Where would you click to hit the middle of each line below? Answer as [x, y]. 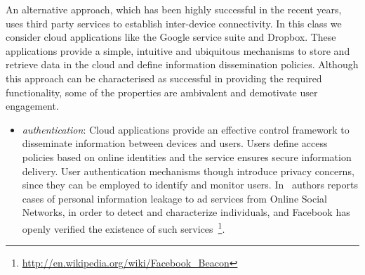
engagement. [32, 106]
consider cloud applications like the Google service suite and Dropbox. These [171, 37]
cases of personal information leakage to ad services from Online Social [174, 198]
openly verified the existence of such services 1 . [124, 227]
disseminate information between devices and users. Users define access [175, 143]
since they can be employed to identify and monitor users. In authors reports [190, 185]
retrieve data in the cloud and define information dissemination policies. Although [182, 64]
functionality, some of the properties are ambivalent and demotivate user [162, 92]
